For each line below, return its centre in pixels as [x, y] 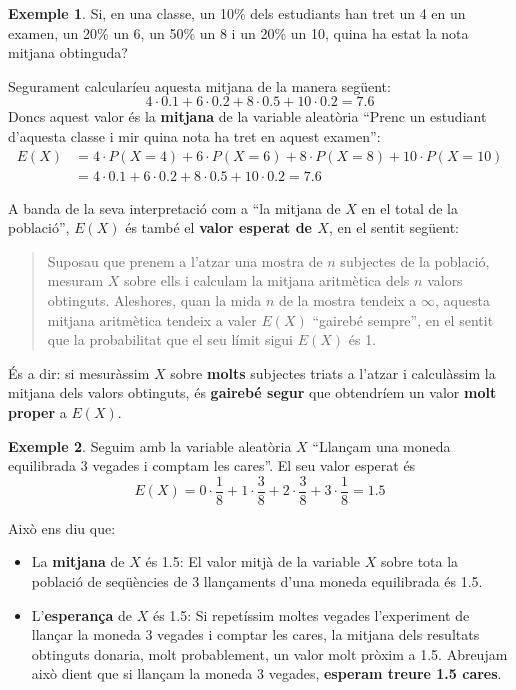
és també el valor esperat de [218, 227]
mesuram [75, 280]
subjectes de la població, [415, 260]
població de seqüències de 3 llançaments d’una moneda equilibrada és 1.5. [257, 581]
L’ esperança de [82, 614]
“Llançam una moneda [381, 445]
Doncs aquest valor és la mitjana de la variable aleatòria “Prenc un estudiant [247, 116]
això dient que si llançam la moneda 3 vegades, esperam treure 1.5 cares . [266, 673]
